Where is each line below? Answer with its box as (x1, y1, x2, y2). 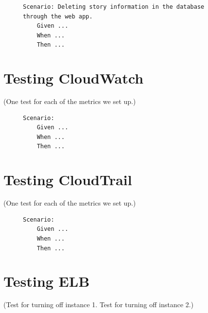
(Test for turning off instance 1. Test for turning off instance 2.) (3, 299, 194, 310)
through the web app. (23, 13, 93, 20)
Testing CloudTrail (3, 170, 132, 190)
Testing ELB (3, 271, 90, 291)
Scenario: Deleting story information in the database (23, 3, 205, 10)
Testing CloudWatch (3, 68, 144, 88)
